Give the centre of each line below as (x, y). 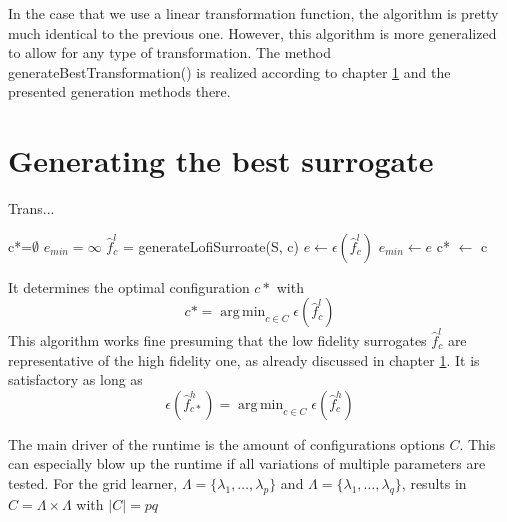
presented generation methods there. (119, 91)
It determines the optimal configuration (129, 286)
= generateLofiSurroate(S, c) (210, 245)
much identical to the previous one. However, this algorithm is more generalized (252, 32)
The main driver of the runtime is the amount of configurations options (226, 443)
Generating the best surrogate (221, 160)
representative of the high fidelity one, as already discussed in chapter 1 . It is (244, 359)
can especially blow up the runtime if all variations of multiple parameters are (247, 463)
